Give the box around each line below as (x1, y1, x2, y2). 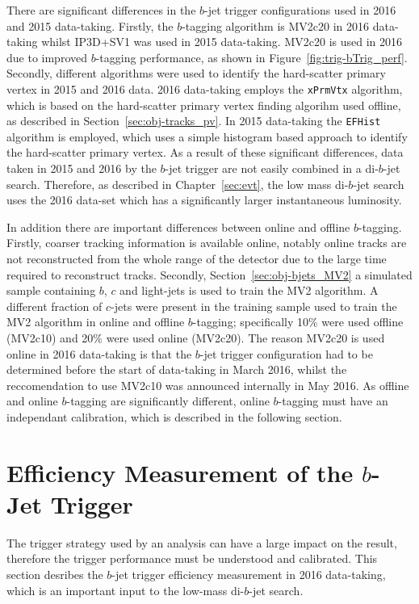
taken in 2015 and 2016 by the (6, 160, 157, 177)
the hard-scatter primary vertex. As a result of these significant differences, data (6, 144, 404, 161)
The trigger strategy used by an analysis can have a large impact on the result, (6, 534, 397, 551)
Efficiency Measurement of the (6, 455, 354, 489)
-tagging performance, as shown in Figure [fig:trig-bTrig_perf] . (95, 48, 408, 65)
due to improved (6, 48, 87, 65)
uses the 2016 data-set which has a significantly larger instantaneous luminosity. (6, 191, 402, 208)
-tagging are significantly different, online (66, 392, 270, 409)
